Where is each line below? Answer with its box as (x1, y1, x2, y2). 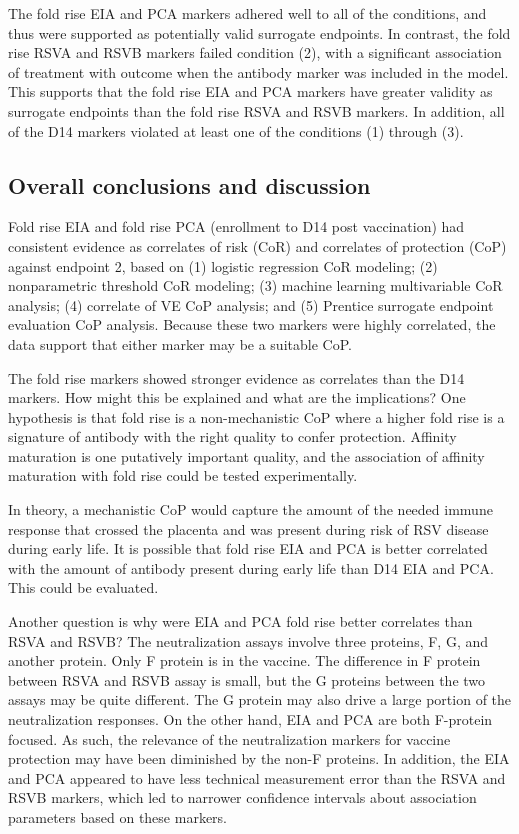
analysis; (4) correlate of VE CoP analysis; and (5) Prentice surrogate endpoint (8, 294, 494, 315)
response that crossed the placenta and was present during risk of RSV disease (8, 518, 489, 539)
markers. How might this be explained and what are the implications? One (8, 387, 466, 408)
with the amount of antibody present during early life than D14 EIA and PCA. (8, 557, 494, 578)
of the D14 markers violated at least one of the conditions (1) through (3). (8, 120, 464, 141)
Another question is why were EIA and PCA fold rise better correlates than (8, 611, 473, 632)
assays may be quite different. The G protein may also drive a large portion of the (8, 689, 512, 710)
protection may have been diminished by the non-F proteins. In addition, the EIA (8, 748, 510, 769)
